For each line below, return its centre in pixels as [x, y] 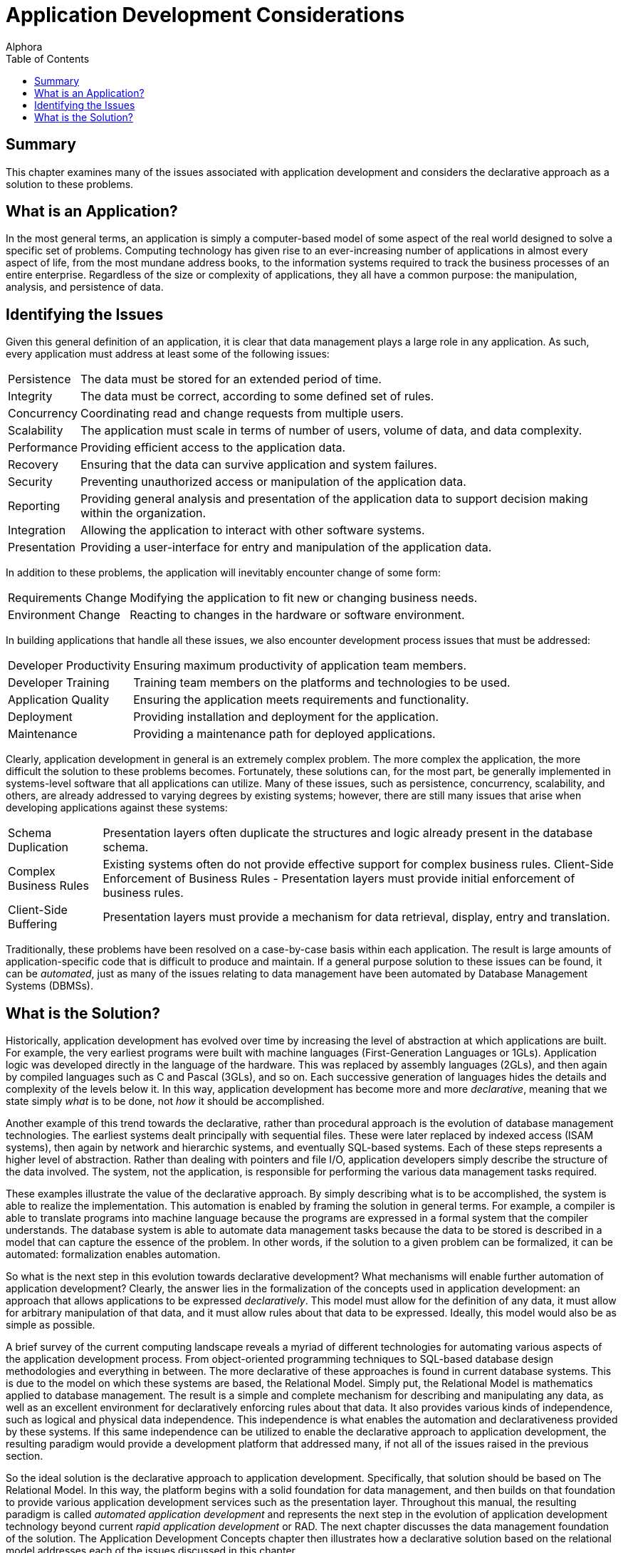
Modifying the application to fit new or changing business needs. [304, 598]
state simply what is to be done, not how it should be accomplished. [165, 1101]
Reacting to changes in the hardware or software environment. [297, 615]
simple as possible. [51, 1325]
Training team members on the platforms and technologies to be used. [322, 683]
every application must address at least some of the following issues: [168, 354]
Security [30, 482]
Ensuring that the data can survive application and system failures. [258, 465]
